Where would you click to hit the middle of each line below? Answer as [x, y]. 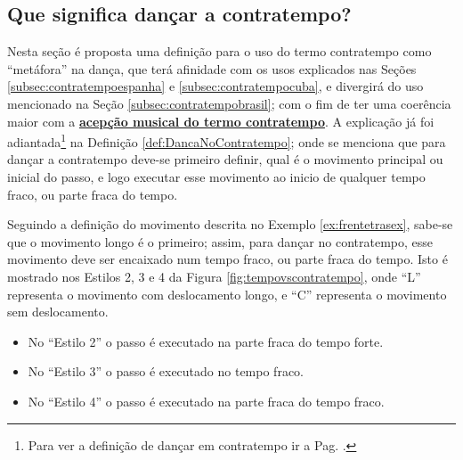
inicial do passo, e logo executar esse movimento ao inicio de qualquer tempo [216, 177]
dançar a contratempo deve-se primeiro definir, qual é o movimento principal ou [225, 159]
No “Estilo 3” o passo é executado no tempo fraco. [166, 371]
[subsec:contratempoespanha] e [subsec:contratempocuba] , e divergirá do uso [215, 86]
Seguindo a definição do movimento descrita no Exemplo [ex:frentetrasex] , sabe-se [230, 224]
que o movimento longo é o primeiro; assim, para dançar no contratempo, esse [220, 241]
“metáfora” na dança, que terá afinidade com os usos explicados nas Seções [212, 68]
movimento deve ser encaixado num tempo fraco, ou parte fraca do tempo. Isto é [227, 259]
